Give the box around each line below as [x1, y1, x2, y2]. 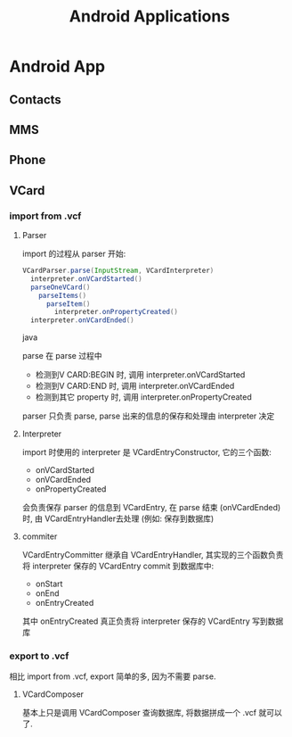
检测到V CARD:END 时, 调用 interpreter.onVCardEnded [35, 381, 235, 392]
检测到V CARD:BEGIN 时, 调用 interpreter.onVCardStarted [35, 369, 246, 380]
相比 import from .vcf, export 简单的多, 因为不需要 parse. [9, 671, 216, 682]
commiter [21, 531, 58, 542]
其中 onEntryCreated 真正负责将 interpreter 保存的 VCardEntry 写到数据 [21, 616, 284, 626]
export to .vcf [9, 650, 69, 662]
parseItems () [38, 291, 87, 300]
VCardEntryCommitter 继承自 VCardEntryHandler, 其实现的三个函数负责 [21, 550, 284, 560]
